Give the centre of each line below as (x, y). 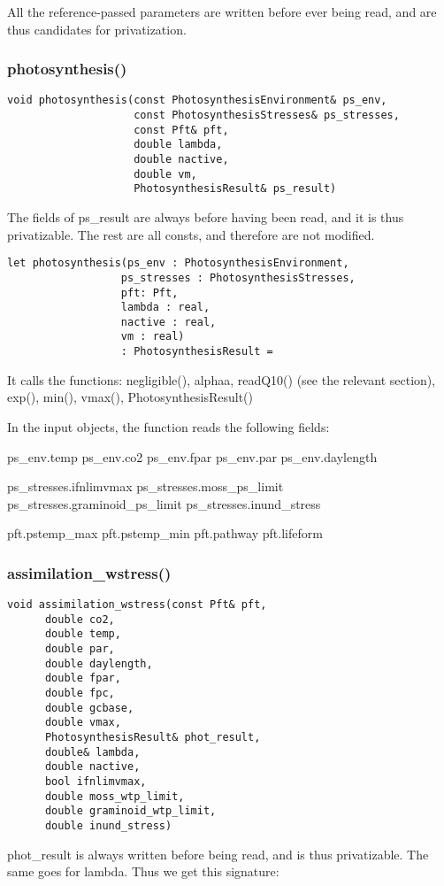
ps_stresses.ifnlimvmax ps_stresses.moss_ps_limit (145, 486)
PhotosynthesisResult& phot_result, (153, 738)
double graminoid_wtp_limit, (130, 811)
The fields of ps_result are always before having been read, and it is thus (206, 217)
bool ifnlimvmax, (96, 782)
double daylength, (99, 663)
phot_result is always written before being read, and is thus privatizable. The (218, 854)
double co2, (80, 619)
